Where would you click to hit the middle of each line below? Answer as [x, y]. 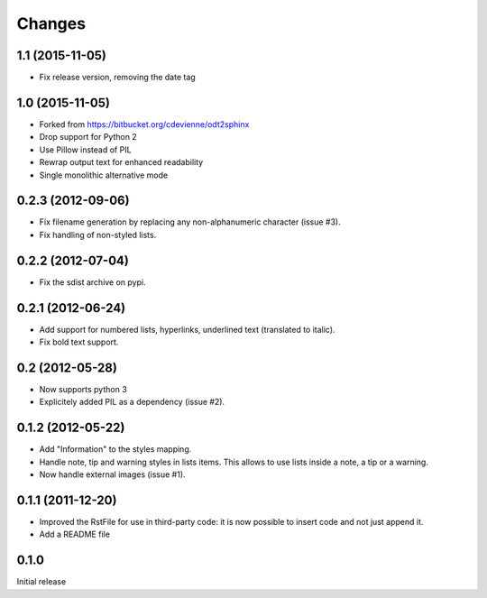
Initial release [41, 582]
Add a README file [74, 534]
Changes [51, 23]
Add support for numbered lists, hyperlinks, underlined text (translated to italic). [187, 329]
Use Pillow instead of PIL [85, 150]
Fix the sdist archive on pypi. [92, 282]
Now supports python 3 [83, 389]
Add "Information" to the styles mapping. [115, 449]
